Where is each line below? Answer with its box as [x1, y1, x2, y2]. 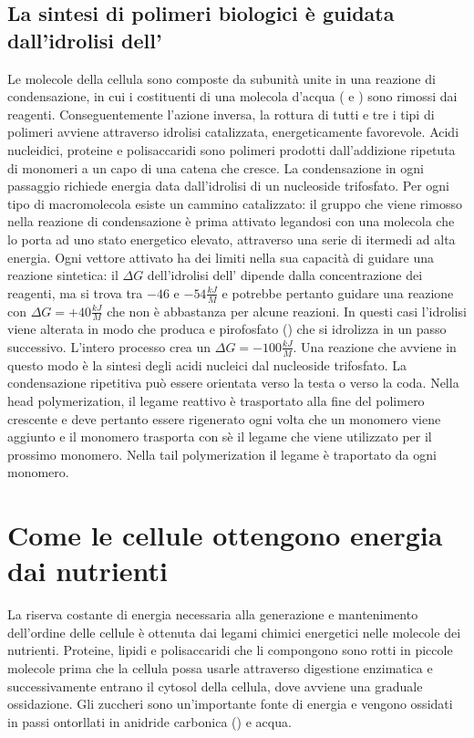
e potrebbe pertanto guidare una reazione [222, 283, 454, 302]
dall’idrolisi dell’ [7, 26, 162, 54]
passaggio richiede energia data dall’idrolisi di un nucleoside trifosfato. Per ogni [7, 176, 449, 195]
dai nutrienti [7, 552, 169, 589]
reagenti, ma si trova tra [7, 283, 143, 302]
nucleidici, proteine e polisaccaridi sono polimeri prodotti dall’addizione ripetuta [7, 140, 456, 159]
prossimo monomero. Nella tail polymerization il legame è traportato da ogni [7, 444, 437, 463]
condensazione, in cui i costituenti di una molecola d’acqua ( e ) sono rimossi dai [7, 87, 458, 106]
